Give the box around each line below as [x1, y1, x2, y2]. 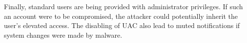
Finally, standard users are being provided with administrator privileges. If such [4, 1, 243, 11]
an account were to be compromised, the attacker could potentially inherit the [4, 11, 238, 21]
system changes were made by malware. [4, 29, 123, 40]
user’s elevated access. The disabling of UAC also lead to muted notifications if [4, 20, 240, 30]
